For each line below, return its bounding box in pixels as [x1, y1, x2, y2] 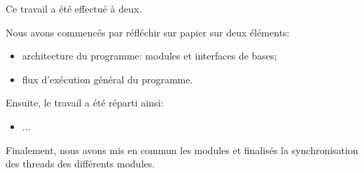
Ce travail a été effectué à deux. [6, 1, 142, 15]
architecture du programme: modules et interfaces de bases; [22, 48, 277, 63]
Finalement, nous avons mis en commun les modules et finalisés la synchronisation [6, 142, 358, 157]
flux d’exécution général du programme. [22, 71, 193, 86]
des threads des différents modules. [6, 156, 155, 171]
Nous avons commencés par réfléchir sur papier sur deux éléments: [6, 25, 290, 39]
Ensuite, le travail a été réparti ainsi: [6, 95, 164, 110]
